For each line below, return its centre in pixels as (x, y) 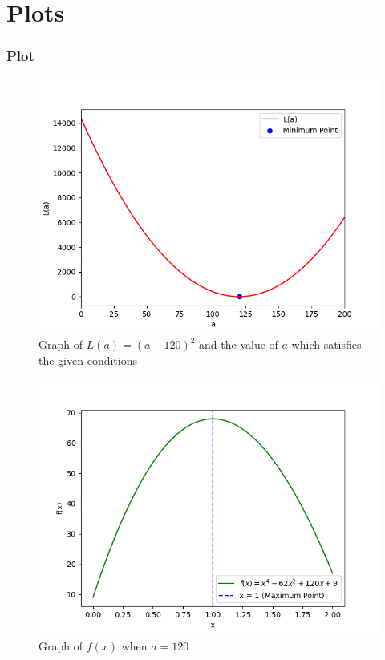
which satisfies (326, 344)
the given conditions (88, 360)
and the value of (239, 344)
